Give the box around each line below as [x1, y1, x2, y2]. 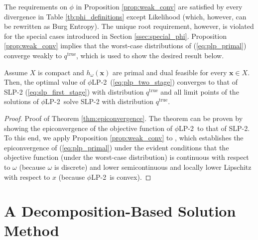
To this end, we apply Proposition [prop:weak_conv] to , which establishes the [4, 132, 244, 143]
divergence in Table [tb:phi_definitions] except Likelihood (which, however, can [4, 11, 247, 21]
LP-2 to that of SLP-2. [179, 122, 250, 133]
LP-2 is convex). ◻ [91, 171, 151, 182]
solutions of [4, 96, 39, 107]
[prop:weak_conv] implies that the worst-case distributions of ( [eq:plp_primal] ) [4, 40, 247, 51]
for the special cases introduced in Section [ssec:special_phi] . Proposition [4, 30, 227, 41]
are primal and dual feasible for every [112, 67, 227, 77]
